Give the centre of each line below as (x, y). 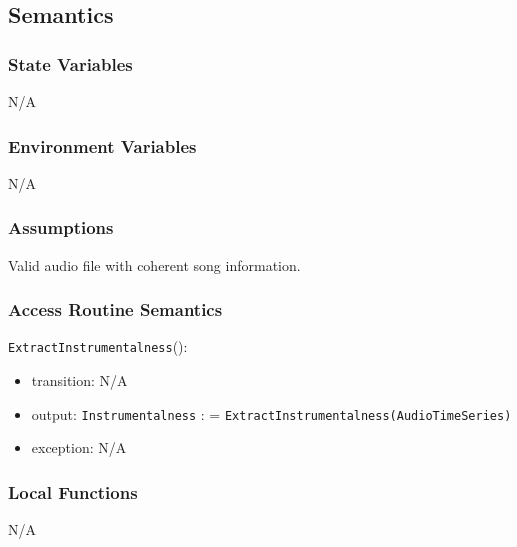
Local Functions (73, 491)
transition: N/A (79, 380)
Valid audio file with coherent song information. (154, 264)
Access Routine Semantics (115, 309)
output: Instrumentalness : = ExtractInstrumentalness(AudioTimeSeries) (271, 413)
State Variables (70, 63)
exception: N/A (79, 447)
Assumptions (61, 227)
